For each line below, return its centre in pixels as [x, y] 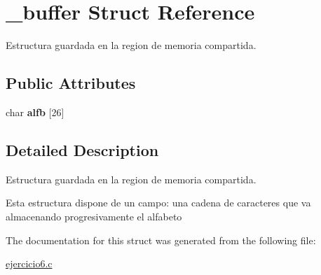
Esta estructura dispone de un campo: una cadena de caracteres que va [158, 203]
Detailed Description [82, 149]
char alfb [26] [35, 112]
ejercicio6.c [29, 263]
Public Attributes [71, 83]
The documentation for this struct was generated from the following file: [161, 240]
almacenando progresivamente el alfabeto [94, 216]
